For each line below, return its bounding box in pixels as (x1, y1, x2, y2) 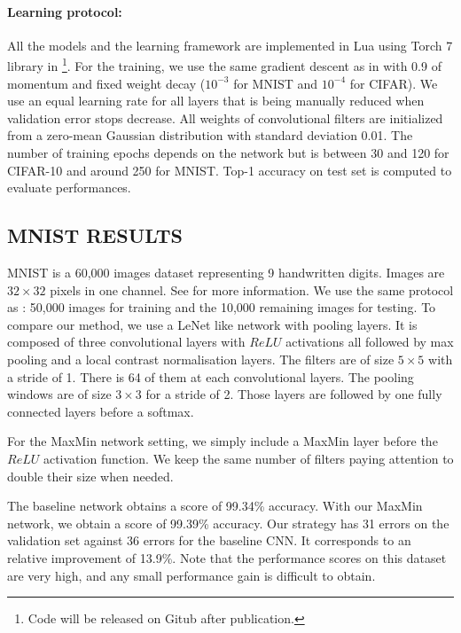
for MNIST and (233, 74, 318, 92)
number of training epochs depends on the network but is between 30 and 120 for (7, 144, 449, 162)
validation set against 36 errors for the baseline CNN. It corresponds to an (7, 531, 411, 550)
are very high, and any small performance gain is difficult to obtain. (7, 566, 376, 584)
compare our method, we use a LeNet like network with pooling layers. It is (7, 315, 418, 333)
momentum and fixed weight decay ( (7, 74, 206, 92)
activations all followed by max (285, 332, 454, 351)
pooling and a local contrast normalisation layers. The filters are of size (7, 349, 395, 368)
